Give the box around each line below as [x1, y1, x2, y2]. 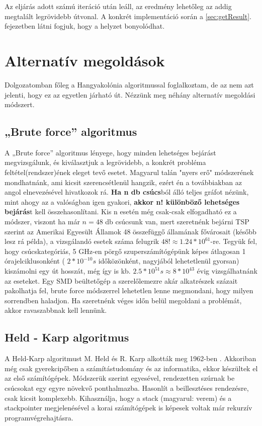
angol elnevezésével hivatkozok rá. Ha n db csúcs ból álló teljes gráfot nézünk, [5, 187, 249, 197]
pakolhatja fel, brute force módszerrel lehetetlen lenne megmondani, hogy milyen [5, 285, 253, 296]
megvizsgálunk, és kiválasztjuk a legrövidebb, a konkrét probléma [5, 157, 206, 167]
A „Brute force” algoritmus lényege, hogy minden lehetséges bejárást [5, 147, 216, 157]
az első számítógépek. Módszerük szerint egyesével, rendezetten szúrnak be [5, 373, 235, 383]
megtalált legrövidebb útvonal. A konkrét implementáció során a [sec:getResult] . [5, 11, 251, 21]
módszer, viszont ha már [5, 216, 80, 227]
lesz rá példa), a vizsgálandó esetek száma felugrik [5, 236, 159, 246]
